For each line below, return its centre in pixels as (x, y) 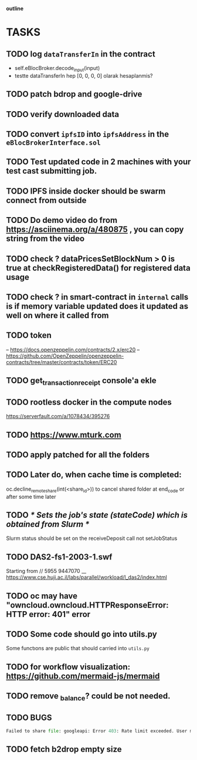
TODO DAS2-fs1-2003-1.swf (59, 557)
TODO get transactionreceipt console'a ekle (81, 381)
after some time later (31, 496)
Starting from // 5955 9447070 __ (46, 571)
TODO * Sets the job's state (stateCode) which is (97, 515)
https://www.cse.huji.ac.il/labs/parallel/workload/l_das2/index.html (86, 577)
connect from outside (46, 200)
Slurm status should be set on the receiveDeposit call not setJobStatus (92, 538)
